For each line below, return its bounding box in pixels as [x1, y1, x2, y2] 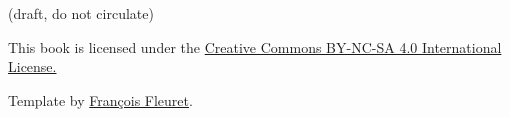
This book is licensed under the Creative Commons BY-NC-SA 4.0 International [8, 36, 502, 57]
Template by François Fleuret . [8, 89, 193, 110]
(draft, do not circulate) [8, 3, 154, 23]
